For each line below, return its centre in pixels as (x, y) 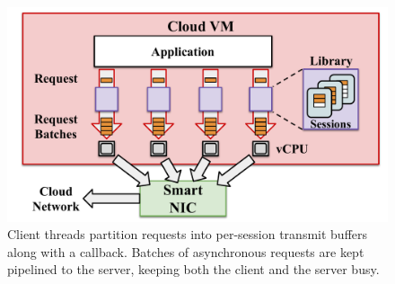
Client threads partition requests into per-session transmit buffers (188, 234)
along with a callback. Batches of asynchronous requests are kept (186, 251)
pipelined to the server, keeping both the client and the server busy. (193, 269)
